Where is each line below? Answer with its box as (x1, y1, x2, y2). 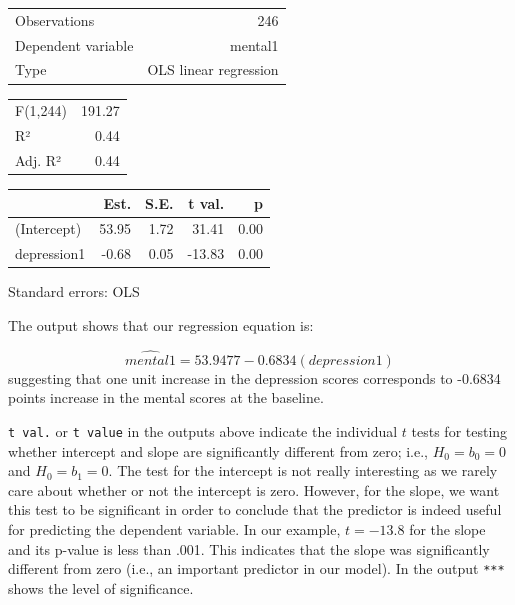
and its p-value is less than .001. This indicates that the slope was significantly (8, 538, 490, 559)
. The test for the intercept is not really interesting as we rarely (108, 460, 498, 481)
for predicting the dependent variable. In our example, (8, 518, 341, 539)
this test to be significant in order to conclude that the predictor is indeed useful (8, 499, 502, 520)
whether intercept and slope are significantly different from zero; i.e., (8, 440, 428, 461)
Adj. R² (15, 149, 62, 170)
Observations (15, 9, 95, 30)
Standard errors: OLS (8, 281, 140, 302)
